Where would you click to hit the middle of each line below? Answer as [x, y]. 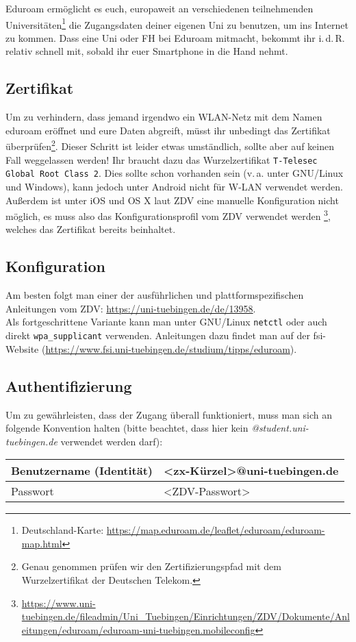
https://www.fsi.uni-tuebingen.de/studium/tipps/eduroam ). [171, 348]
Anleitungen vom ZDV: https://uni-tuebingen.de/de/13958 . [131, 308]
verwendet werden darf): [112, 441]
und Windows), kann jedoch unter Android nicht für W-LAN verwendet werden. [174, 186]
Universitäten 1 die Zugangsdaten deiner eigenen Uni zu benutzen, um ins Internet [177, 23]
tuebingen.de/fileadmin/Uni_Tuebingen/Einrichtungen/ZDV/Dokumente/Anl [186, 616]
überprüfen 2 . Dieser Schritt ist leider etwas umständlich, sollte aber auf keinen [170, 145]
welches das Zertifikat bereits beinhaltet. [91, 229]
